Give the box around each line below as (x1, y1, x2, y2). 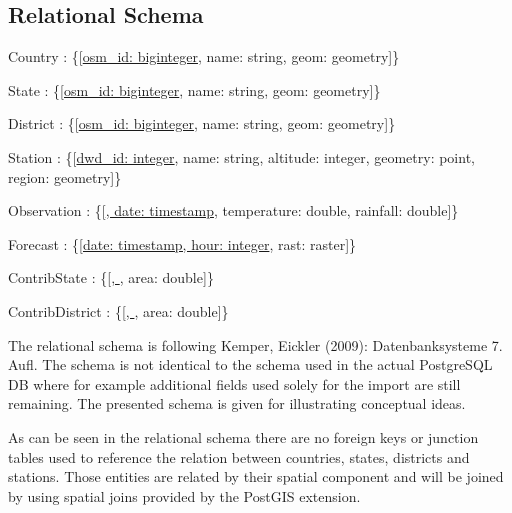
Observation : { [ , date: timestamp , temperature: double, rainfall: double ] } (8, 200, 459, 221)
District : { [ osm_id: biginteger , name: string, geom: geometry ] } (8, 113, 396, 134)
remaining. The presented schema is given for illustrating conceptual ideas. (8, 393, 466, 414)
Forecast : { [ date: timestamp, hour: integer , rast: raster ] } (8, 233, 357, 254)
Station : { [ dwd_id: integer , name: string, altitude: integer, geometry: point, (8, 146, 475, 167)
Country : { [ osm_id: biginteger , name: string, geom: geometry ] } (8, 46, 400, 67)
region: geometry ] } (8, 166, 122, 187)
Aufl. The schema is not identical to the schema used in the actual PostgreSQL (8, 354, 493, 375)
